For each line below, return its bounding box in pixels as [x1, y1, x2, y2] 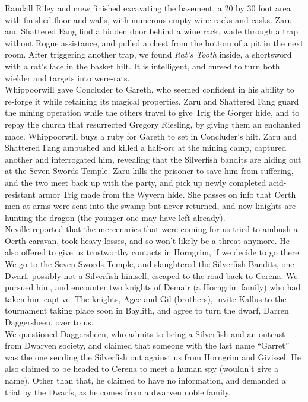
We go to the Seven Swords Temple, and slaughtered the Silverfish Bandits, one [5, 258, 294, 270]
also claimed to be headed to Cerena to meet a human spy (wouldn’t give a [5, 362, 278, 375]
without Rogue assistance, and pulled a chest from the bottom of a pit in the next [5, 36, 304, 49]
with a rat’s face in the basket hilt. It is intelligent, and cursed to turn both [5, 59, 280, 72]
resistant [5, 188, 36, 200]
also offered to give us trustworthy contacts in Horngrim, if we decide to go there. [5, 246, 301, 258]
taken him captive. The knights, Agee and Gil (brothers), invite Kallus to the [5, 292, 287, 305]
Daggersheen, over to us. [5, 316, 94, 328]
